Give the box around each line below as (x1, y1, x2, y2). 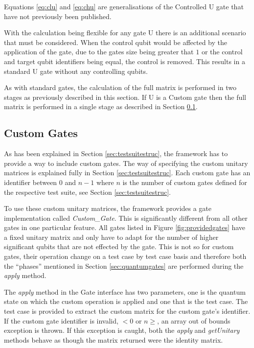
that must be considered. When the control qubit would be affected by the (4, 37, 228, 47)
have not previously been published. (4, 11, 112, 21)
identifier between (4, 177, 57, 187)
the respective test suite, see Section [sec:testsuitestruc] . (4, 186, 171, 197)
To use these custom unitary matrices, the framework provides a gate (4, 203, 212, 213)
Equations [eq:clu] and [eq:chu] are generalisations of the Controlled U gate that (4, 1, 244, 11)
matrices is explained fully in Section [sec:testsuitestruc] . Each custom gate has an (4, 167, 251, 178)
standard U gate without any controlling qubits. (4, 66, 148, 76)
